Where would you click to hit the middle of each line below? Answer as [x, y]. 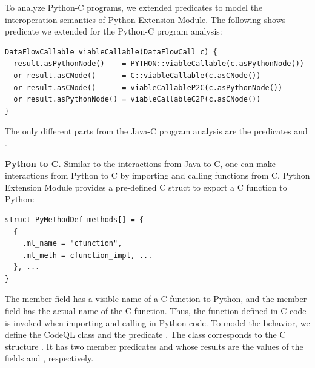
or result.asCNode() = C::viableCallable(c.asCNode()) [137, 75]
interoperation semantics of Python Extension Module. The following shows [145, 19]
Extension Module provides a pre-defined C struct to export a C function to [146, 187]
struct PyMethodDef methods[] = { [75, 219]
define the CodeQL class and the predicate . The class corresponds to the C [145, 334]
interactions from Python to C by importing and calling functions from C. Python [157, 175]
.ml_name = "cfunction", [72, 244]
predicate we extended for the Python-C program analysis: [114, 31]
